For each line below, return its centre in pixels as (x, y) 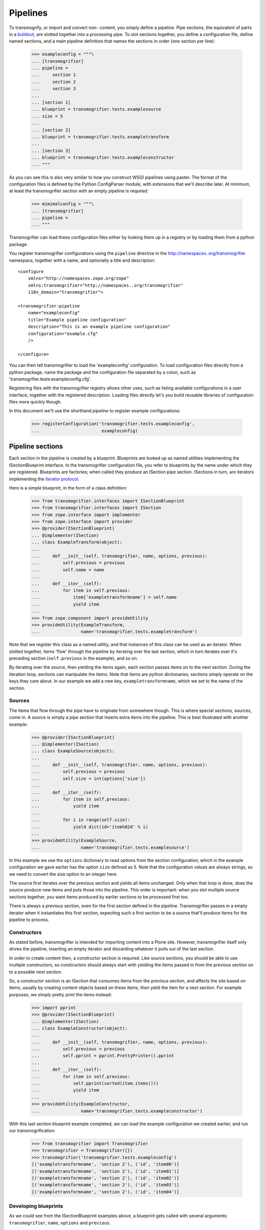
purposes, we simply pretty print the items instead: (61, 994)
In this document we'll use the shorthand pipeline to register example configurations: (95, 411)
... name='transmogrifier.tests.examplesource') (111, 847)
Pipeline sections (36, 446)
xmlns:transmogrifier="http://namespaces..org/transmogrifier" (106, 285)
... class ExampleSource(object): (73, 751)
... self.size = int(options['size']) (89, 778)
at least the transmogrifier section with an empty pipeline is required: (79, 191)
